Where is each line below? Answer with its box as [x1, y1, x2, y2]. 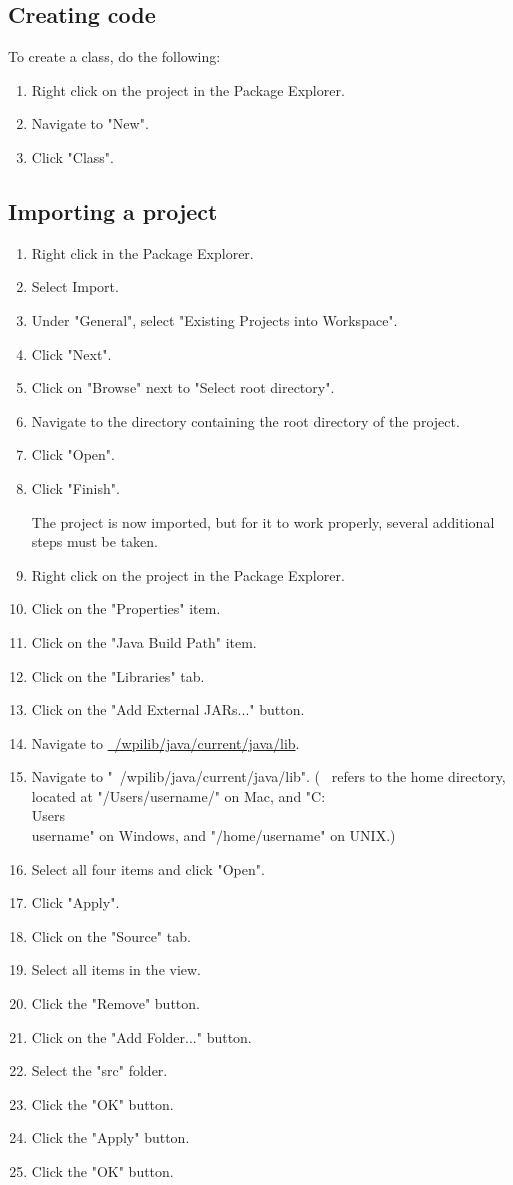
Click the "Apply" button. [31, 1127, 190, 1148]
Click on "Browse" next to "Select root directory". [31, 377, 335, 398]
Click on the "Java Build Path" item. [31, 631, 257, 652]
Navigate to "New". [31, 113, 149, 134]
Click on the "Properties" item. [31, 598, 221, 619]
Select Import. [31, 276, 119, 297]
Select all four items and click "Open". [31, 858, 265, 879]
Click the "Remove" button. [31, 993, 200, 1014]
